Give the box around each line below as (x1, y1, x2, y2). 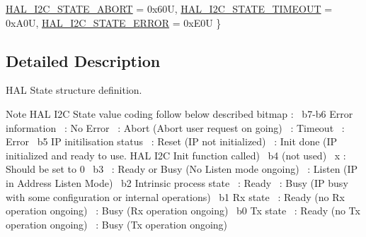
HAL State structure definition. (6, 83, 142, 97)
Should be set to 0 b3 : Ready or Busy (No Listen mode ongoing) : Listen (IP (6, 162, 358, 176)
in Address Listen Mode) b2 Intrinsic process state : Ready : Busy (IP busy (6, 175, 348, 190)
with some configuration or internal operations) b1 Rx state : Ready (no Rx (6, 189, 345, 204)
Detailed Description (6, 49, 161, 71)
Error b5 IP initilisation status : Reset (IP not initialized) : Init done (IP (6, 134, 338, 149)
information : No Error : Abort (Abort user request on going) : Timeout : (6, 120, 345, 135)
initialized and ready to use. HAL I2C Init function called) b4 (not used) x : (6, 147, 346, 162)
